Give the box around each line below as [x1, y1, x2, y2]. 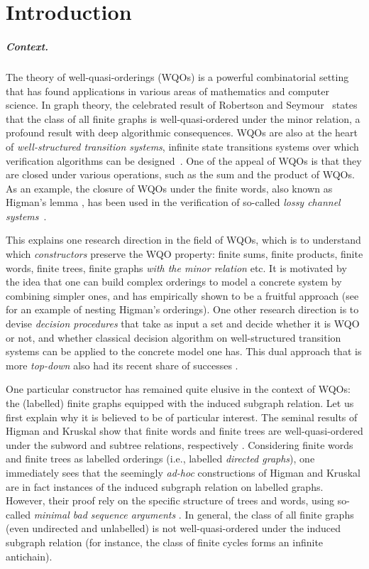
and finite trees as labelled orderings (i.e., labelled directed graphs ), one [6, 451, 315, 466]
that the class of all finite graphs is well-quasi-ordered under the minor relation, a [6, 111, 360, 126]
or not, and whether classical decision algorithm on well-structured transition [6, 330, 341, 345]
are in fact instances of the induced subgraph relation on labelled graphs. [6, 479, 324, 494]
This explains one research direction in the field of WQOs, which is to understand [6, 232, 361, 247]
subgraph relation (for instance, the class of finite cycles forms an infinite [6, 534, 324, 549]
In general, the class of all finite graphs [184, 506, 354, 521]
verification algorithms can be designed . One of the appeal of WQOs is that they [6, 153, 362, 168]
